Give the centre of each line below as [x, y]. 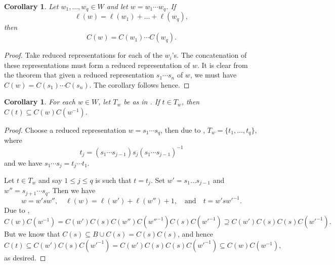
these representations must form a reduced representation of [97, 65]
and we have [23, 162]
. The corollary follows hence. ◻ [139, 84]
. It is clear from [223, 65]
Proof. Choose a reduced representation [65, 130]
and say [50, 180]
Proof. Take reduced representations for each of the [83, 55]
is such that [113, 180]
